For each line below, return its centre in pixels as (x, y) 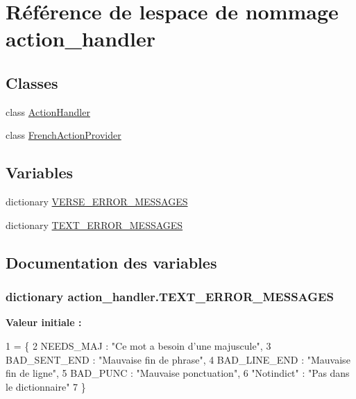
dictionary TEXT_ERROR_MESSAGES (94, 224)
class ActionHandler (48, 111)
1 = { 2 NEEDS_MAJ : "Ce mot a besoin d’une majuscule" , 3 (138, 345)
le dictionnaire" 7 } (46, 386)
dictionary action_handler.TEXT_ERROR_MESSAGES (170, 297)
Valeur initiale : (44, 322)
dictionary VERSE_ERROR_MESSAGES (97, 202)
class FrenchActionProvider (63, 135)
